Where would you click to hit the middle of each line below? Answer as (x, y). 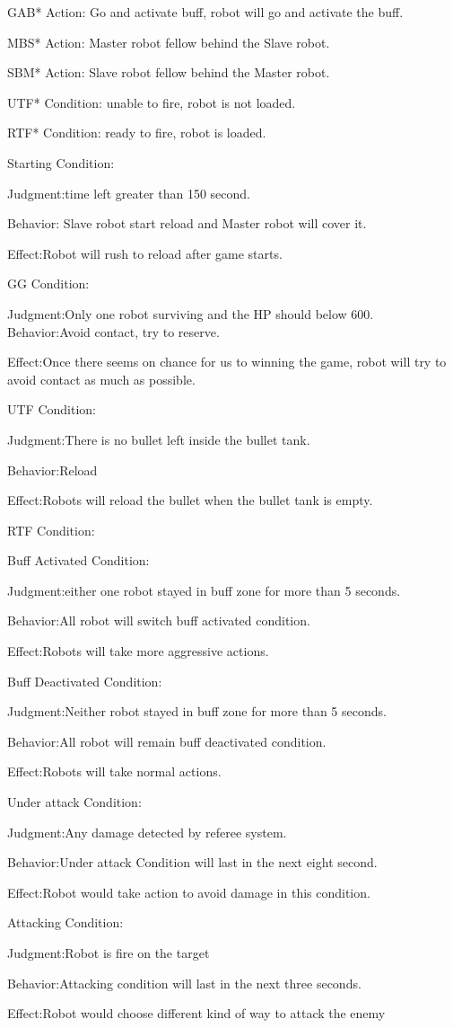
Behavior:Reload (52, 470)
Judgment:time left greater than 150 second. (129, 193)
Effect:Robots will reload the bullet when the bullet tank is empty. (190, 500)
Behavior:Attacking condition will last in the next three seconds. (184, 983)
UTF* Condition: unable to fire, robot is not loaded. (152, 102)
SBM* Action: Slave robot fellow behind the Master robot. (169, 72)
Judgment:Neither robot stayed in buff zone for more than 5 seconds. (197, 711)
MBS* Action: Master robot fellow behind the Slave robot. (169, 42)
